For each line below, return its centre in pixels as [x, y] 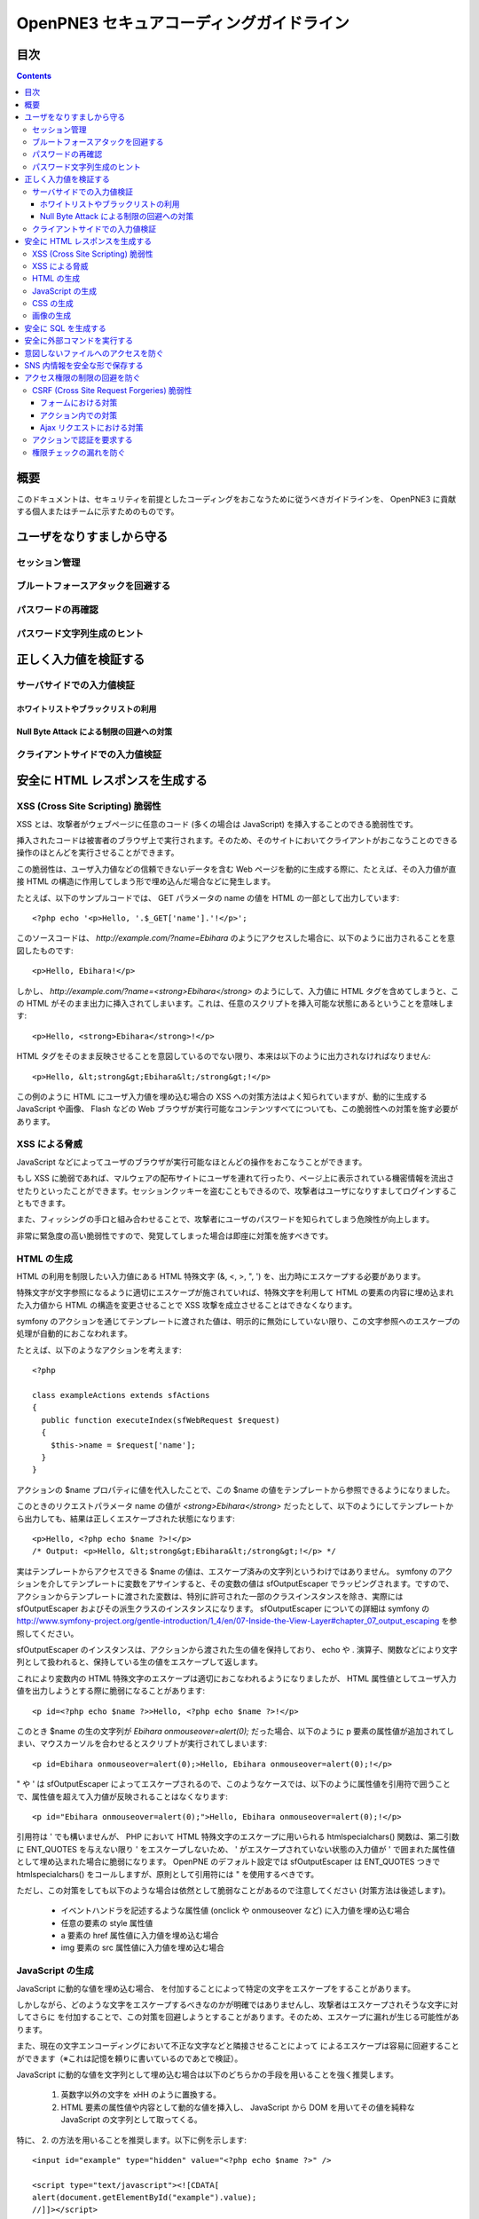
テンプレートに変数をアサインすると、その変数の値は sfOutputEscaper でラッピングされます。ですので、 [262, 1583]
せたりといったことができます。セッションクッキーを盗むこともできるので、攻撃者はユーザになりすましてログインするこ [237, 1190]
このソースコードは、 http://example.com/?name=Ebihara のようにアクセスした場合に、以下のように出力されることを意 [236, 938]
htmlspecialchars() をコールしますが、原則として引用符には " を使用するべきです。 [168, 1874]
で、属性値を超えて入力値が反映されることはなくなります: [122, 1797]
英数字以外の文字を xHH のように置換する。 [141, 2095]
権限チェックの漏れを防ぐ [79, 452]
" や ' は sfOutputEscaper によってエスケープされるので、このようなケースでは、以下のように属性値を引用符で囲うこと [234, 1784]
